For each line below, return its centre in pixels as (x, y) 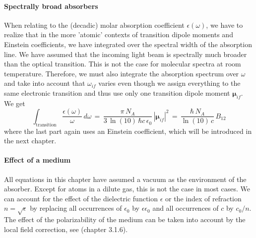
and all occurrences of (186, 208)
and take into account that (45, 83)
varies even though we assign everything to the (169, 83)
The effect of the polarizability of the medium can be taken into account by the (125, 219)
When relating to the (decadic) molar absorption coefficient (94, 25)
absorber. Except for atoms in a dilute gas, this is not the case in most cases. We (127, 189)
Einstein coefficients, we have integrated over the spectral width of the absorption (128, 44)
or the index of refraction (203, 198)
